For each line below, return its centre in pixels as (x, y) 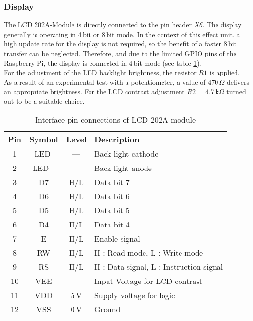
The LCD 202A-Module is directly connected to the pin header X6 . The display (123, 25)
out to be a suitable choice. (44, 101)
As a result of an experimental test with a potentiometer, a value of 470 (111, 82)
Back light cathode (126, 153)
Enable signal (117, 238)
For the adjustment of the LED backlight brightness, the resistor (100, 72)
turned (236, 91)
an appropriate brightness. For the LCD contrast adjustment (94, 91)
